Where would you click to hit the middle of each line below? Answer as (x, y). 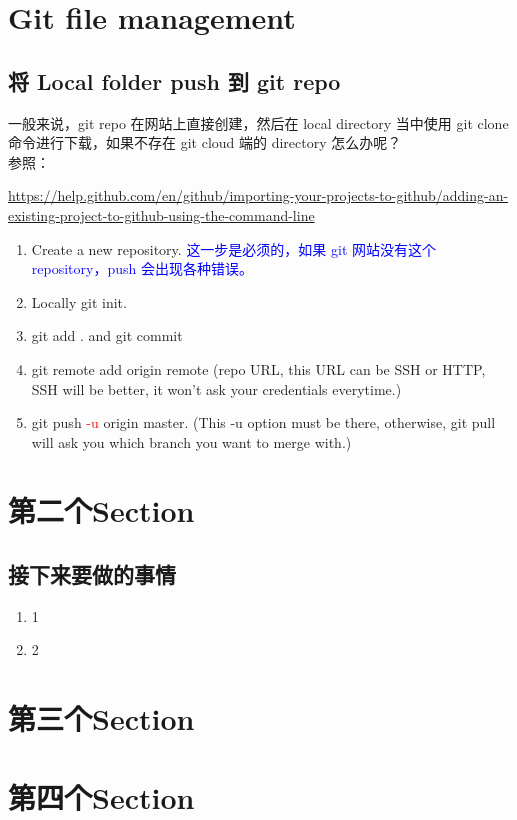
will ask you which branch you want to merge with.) (191, 441)
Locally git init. (79, 301)
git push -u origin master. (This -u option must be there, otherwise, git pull (263, 422)
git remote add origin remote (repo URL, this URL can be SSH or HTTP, (258, 368)
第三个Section (101, 718)
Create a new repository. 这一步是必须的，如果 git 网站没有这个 (234, 248)
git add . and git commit (107, 335)
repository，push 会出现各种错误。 (142, 268)
